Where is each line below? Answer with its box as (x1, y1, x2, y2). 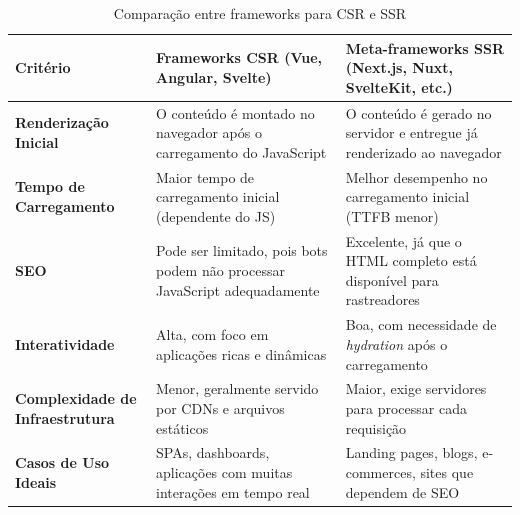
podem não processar (156, 260, 285, 281)
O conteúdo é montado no (156, 102, 315, 123)
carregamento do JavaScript (156, 141, 327, 162)
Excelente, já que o (345, 230, 462, 251)
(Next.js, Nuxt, (345, 57, 454, 78)
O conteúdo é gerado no (345, 102, 492, 123)
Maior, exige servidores (345, 378, 487, 399)
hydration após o (345, 333, 448, 354)
